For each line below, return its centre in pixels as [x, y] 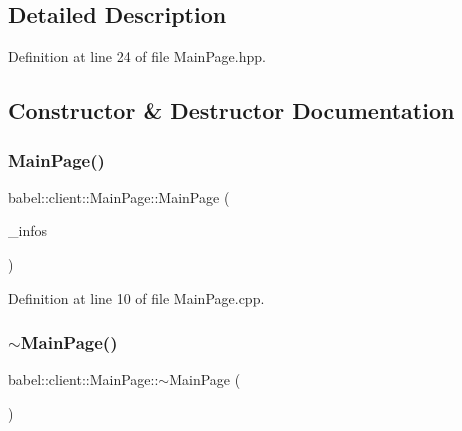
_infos [27, 230]
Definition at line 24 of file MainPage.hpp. [137, 56]
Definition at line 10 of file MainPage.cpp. [136, 297]
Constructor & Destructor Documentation [231, 110]
